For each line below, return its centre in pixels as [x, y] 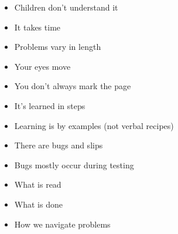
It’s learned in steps [50, 105]
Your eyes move [42, 66]
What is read [38, 184]
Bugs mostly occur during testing [74, 165]
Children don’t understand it [66, 7]
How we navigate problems [62, 224]
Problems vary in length [58, 47]
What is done [38, 204]
